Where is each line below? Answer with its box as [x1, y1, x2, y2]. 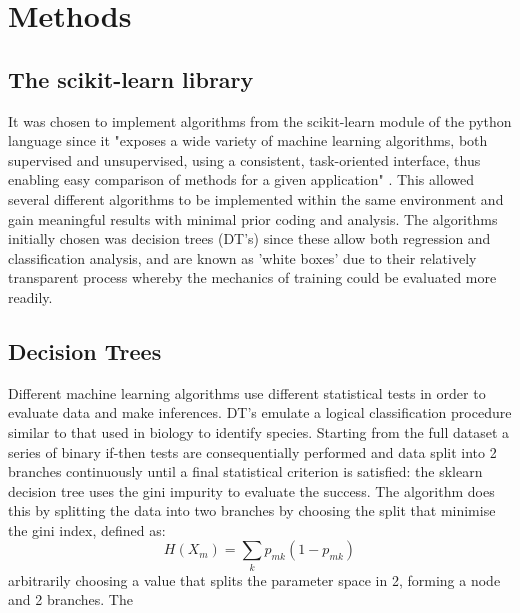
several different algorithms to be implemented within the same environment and [8, 188, 504, 209]
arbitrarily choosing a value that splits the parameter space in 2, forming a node [8, 569, 501, 590]
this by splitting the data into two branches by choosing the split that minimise [8, 500, 496, 521]
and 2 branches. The [8, 589, 133, 610]
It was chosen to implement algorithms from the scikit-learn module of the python [8, 110, 512, 131]
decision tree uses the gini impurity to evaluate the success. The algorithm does [8, 480, 495, 501]
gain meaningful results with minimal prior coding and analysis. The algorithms [8, 208, 498, 229]
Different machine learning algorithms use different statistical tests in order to [8, 382, 486, 403]
